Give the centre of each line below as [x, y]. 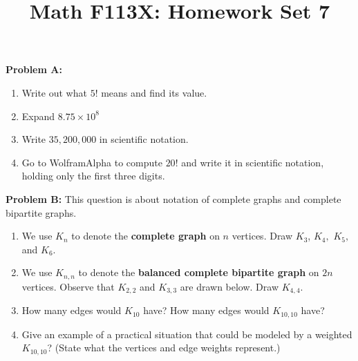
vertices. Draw [262, 236]
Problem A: [34, 69]
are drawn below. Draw [229, 286]
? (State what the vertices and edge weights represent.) [164, 348]
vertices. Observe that [68, 286]
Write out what [54, 92]
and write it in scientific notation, [253, 162]
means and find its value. [154, 92]
